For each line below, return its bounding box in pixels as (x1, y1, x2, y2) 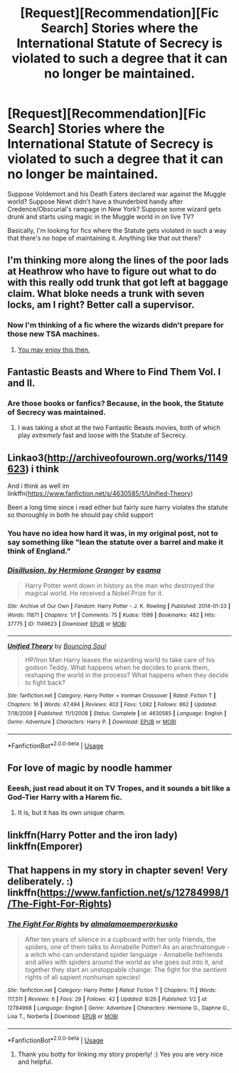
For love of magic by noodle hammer (7, 762, 173, 774)
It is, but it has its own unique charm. (17, 808, 126, 817)
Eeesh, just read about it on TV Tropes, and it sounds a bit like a (7, 783, 230, 793)
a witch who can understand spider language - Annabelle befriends (24, 951, 223, 959)
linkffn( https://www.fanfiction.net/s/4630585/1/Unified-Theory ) (7, 489, 193, 498)
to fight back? (24, 679, 65, 687)
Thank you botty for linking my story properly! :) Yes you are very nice (17, 1050, 223, 1058)
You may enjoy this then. (17, 345, 90, 354)
